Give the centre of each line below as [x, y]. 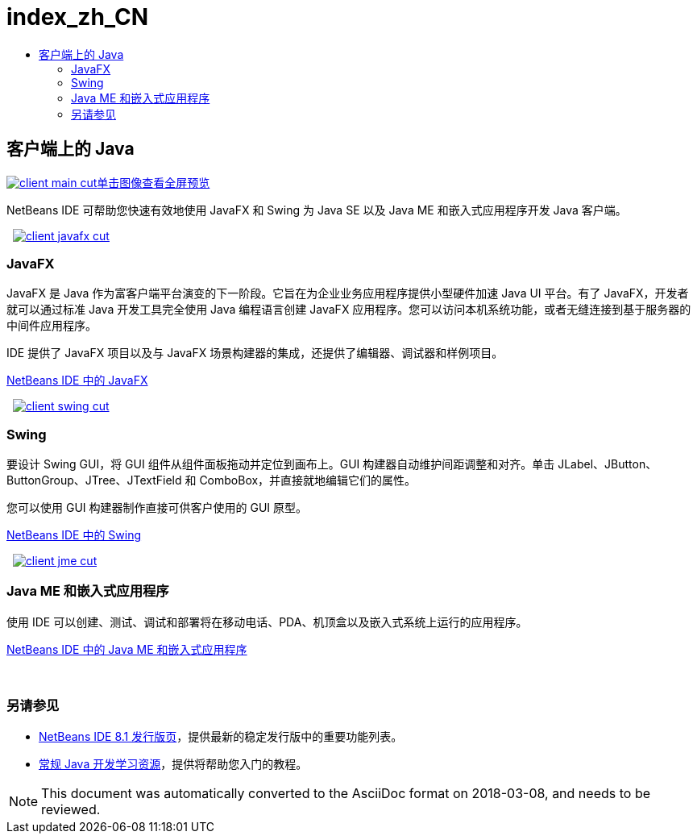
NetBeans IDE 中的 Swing [74, 535]
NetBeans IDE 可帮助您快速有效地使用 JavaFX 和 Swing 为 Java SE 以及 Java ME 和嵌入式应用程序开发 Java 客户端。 [317, 210]
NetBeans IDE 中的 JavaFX [77, 380]
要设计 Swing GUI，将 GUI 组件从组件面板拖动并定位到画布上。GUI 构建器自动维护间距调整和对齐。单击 [281, 464]
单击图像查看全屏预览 [154, 182]
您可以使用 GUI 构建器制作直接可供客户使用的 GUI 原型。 [157, 508]
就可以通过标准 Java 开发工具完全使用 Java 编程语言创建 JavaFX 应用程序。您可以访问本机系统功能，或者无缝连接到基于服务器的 [349, 310]
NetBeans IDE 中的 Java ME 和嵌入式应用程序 [127, 649]
